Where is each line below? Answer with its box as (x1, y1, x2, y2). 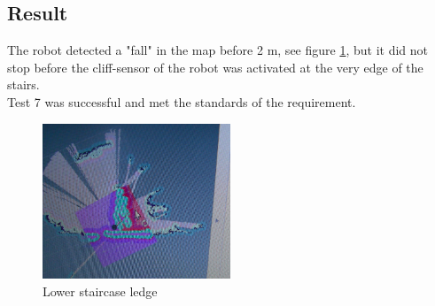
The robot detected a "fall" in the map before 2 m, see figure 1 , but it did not (7, 41, 429, 59)
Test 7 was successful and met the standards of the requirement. (7, 92, 356, 111)
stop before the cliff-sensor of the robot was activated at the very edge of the (7, 57, 423, 76)
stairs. (7, 75, 40, 94)
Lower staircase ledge (43, 281, 158, 300)
